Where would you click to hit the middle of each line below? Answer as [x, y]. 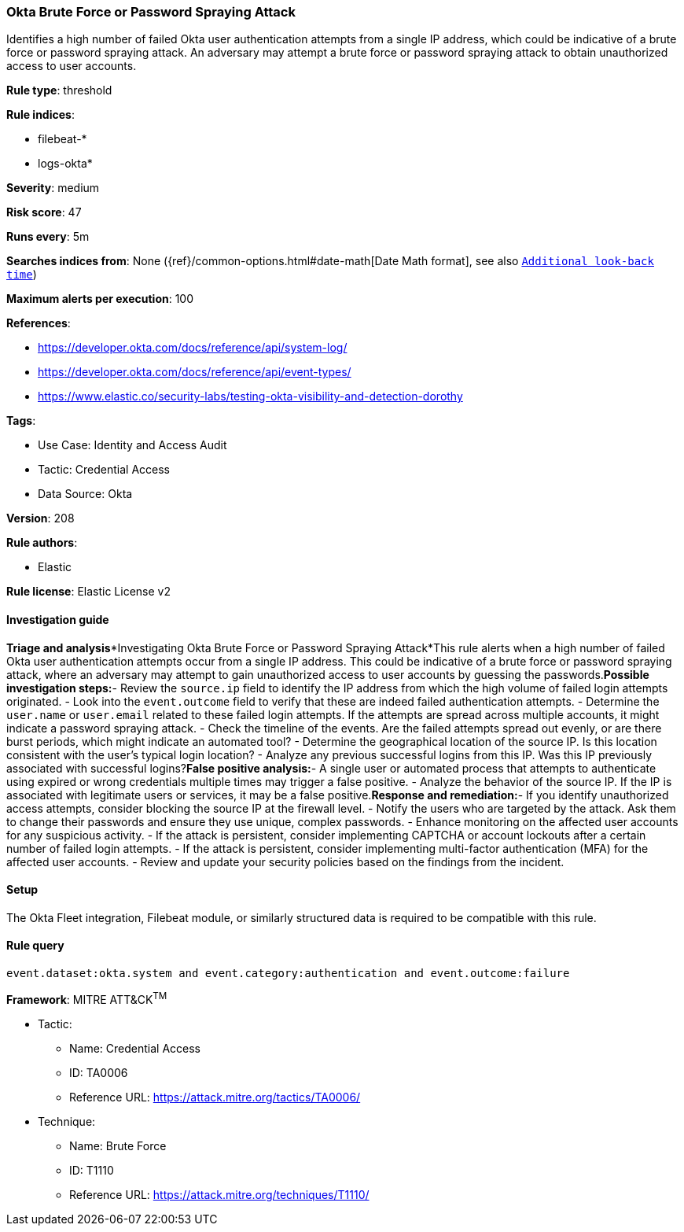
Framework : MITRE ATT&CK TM [87, 998]
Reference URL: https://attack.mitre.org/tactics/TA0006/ [215, 1097]
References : [39, 323]
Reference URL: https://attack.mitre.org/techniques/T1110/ [219, 1194]
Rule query [35, 946]
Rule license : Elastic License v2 [88, 592]
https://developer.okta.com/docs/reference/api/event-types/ [195, 372]
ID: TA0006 [99, 1072]
